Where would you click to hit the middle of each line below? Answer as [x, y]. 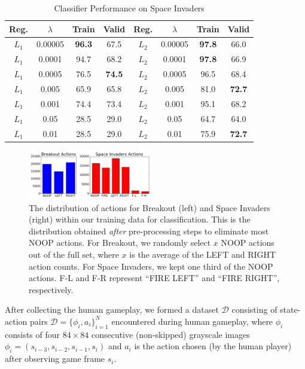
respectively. [51, 289]
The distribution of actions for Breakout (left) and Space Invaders [150, 207]
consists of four [33, 334]
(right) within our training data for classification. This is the [140, 219]
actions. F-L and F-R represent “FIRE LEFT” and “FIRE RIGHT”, [154, 278]
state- [290, 309]
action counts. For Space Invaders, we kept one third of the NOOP [151, 266]
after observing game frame [55, 359]
